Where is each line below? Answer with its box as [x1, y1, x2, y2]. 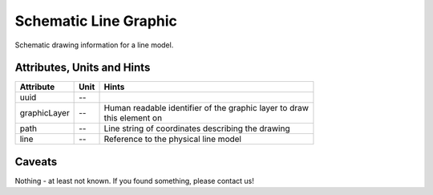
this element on [103, 112, 163, 124]
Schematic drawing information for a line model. [14, 40, 174, 50]
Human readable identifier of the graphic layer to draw [103, 103, 309, 114]
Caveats [14, 155, 58, 169]
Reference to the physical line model [103, 133, 242, 144]
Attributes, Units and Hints [14, 61, 151, 75]
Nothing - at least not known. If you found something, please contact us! [14, 176, 254, 185]
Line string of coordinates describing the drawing [103, 123, 290, 134]
